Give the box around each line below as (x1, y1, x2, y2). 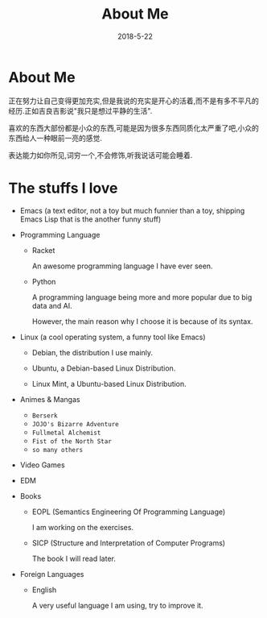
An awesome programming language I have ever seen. (31, 261, 213, 271)
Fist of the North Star (31, 437, 113, 446)
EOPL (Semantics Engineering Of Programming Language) (31, 507, 226, 516)
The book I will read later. (31, 554, 117, 563)
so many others (31, 446, 83, 454)
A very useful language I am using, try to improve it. (31, 600, 203, 610)
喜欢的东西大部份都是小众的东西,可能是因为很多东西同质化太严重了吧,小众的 (8, 122, 260, 133)
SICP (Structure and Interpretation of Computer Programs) (31, 537, 226, 548)
